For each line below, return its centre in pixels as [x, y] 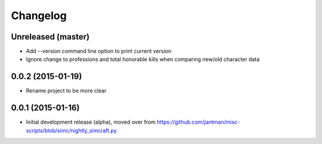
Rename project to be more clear [66, 91]
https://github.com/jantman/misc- [199, 122]
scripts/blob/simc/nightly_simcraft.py [72, 130]
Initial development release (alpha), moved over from [91, 122]
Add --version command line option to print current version [99, 51]
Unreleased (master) [50, 37]
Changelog [39, 16]
